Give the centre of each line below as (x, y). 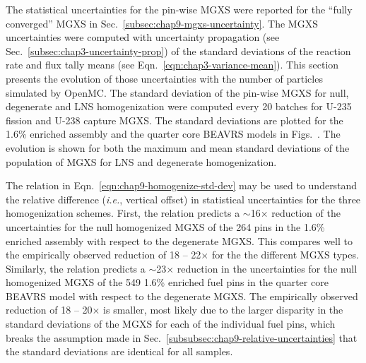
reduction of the (306, 213)
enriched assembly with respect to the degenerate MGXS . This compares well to (179, 240)
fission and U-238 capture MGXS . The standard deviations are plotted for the (175, 120)
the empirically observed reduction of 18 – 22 (104, 255)
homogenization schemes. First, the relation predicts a (123, 213)
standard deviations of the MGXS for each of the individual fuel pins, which (171, 324)
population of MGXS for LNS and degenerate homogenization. (141, 161)
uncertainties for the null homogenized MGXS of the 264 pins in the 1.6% (165, 226)
